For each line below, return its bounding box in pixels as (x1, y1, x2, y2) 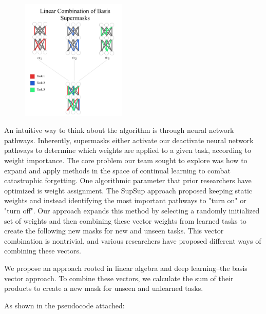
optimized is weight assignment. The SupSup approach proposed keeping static (4, 185, 253, 195)
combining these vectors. (4, 245, 81, 256)
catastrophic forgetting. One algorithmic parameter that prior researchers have (4, 175, 252, 186)
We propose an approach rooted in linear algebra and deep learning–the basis (4, 262, 248, 273)
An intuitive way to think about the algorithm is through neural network (4, 125, 234, 135)
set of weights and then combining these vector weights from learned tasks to (4, 215, 246, 226)
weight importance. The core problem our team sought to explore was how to (4, 155, 248, 166)
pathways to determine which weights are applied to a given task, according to (4, 145, 251, 155)
